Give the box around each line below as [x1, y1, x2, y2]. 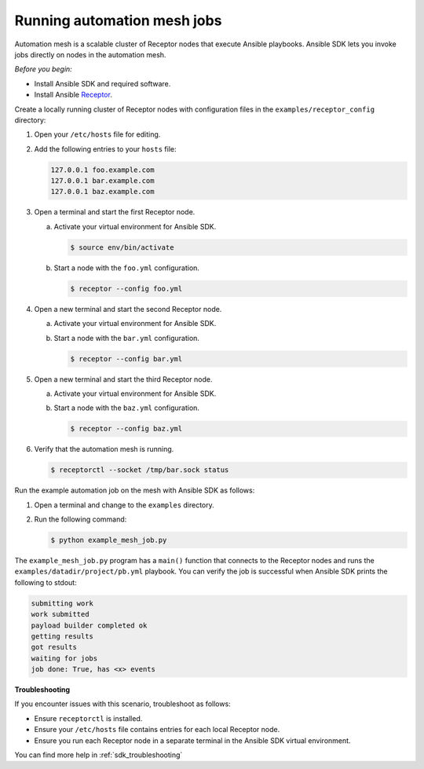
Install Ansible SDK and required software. [34, 79, 171, 88]
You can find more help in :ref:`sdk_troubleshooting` [14, 750, 183, 760]
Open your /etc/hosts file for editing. [34, 130, 161, 139]
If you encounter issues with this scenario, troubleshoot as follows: [14, 699, 231, 709]
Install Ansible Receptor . [34, 90, 113, 100]
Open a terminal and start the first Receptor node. [34, 207, 196, 217]
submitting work [31, 599, 94, 608]
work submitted [31, 610, 90, 619]
